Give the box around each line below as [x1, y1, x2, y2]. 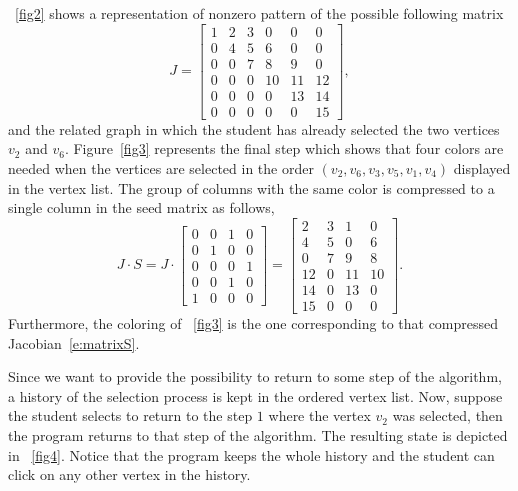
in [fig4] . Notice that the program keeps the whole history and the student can [8, 444, 495, 465]
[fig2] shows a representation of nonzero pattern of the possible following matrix [15, 3, 504, 23]
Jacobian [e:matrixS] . [8, 332, 140, 353]
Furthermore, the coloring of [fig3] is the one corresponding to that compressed [8, 312, 499, 333]
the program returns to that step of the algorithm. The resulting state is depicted [8, 424, 508, 445]
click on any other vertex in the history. [8, 464, 251, 485]
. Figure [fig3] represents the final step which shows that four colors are [64, 138, 504, 159]
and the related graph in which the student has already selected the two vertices [8, 118, 500, 139]
